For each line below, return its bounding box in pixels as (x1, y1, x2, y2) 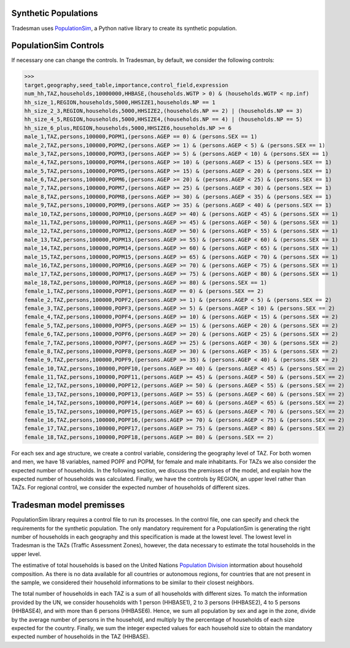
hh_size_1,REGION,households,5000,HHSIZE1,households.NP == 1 (24, 99, 216, 106)
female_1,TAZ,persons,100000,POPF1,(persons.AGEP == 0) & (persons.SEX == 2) (24, 288, 264, 295)
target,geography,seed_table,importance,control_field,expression (24, 82, 228, 88)
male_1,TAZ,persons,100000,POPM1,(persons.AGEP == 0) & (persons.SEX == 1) (24, 133, 258, 141)
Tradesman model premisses (11, 500, 125, 511)
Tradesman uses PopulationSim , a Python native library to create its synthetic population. (11, 25, 238, 32)
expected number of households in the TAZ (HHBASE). (11, 633, 150, 641)
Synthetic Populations (11, 8, 98, 18)
